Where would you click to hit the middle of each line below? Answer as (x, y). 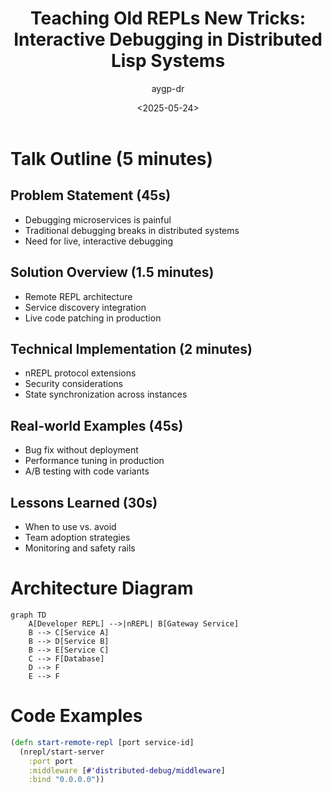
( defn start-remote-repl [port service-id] (102, 742)
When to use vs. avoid (70, 526)
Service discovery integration (85, 307)
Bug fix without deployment (81, 450)
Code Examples (76, 716)
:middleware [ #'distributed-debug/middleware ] (127, 770)
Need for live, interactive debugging (99, 241)
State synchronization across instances (106, 394)
